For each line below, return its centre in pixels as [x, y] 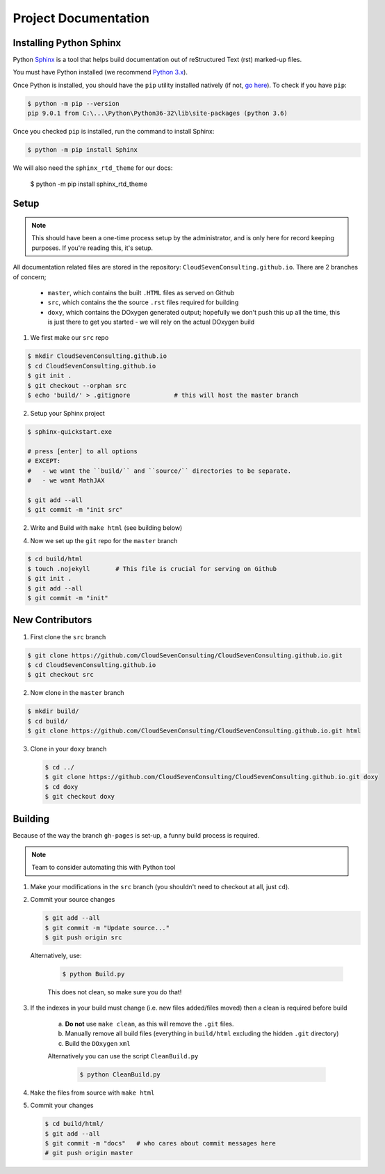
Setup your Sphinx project [68, 414]
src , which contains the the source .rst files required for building [143, 302]
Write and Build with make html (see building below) [106, 528]
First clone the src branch [68, 636]
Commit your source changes [73, 900]
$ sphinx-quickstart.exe [70, 432]
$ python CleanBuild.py [120, 1074]
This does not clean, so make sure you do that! [115, 992]
